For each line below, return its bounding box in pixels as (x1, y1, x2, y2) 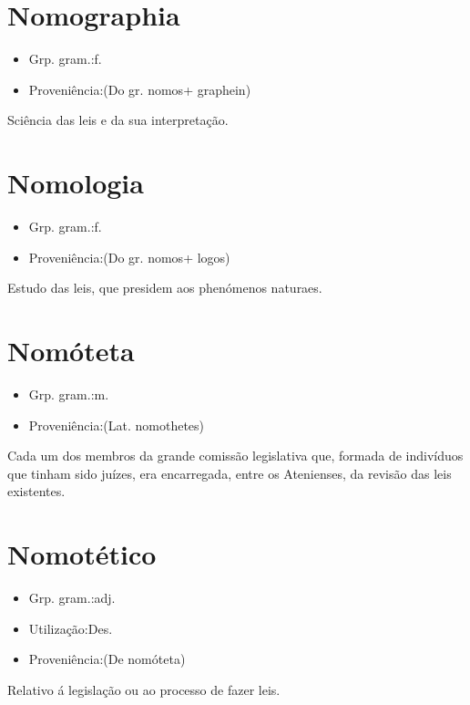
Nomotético (7, 535, 157, 573)
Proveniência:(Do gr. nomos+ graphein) (28, 79, 251, 98)
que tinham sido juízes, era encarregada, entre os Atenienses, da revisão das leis (7, 463, 452, 482)
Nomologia (7, 164, 144, 202)
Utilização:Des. (28, 618, 113, 638)
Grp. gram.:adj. (28, 588, 116, 607)
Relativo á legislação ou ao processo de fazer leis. (7, 679, 281, 699)
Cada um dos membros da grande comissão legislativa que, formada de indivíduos (7, 446, 464, 465)
